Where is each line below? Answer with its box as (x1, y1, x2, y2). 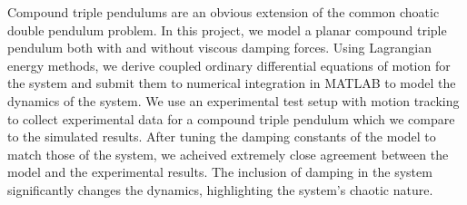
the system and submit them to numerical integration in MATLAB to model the (7, 73, 456, 93)
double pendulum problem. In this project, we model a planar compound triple (7, 20, 447, 39)
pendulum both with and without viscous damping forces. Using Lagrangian (7, 38, 432, 57)
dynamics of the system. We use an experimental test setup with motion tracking (7, 91, 460, 110)
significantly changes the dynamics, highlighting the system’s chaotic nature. (7, 180, 433, 199)
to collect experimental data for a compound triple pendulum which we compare (7, 109, 455, 128)
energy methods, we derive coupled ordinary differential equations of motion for (7, 55, 451, 74)
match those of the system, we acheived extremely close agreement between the (7, 144, 449, 163)
